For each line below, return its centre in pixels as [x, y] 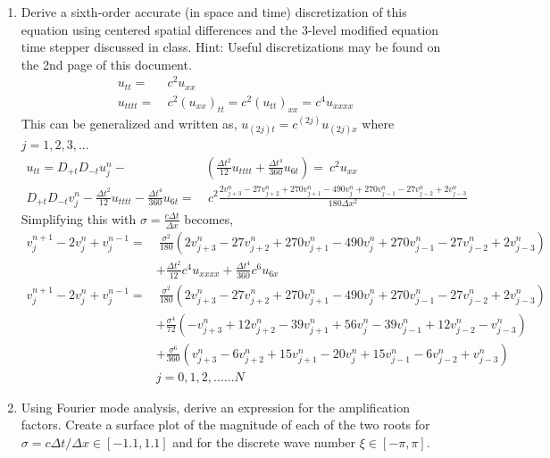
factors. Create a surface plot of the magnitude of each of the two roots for [225, 425]
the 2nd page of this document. [106, 64]
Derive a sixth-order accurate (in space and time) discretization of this [214, 12]
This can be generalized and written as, [129, 123]
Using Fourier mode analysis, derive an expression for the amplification [215, 407]
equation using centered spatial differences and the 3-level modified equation [230, 29]
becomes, [209, 218]
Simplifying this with [79, 218]
